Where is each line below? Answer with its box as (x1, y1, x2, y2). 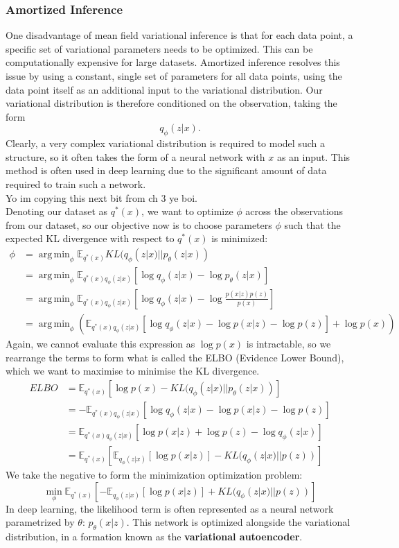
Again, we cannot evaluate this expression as (6, 336, 195, 350)
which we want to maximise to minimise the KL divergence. (6, 363, 260, 378)
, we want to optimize (141, 204, 233, 219)
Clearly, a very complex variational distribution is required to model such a (6, 136, 325, 151)
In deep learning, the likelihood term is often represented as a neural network (6, 501, 334, 515)
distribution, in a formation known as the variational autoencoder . (6, 529, 303, 544)
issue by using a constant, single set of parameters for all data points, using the (6, 69, 342, 83)
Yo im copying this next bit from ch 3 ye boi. (6, 190, 198, 205)
